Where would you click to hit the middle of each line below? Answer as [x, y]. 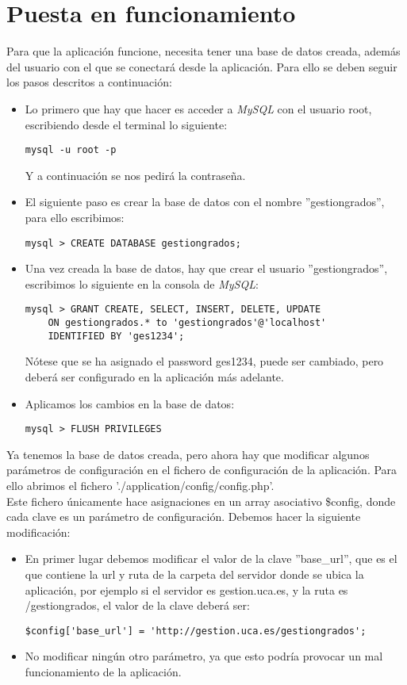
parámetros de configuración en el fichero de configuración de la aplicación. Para [202, 470]
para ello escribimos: [75, 217]
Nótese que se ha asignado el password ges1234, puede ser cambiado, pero [204, 361]
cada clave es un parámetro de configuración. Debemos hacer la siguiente [184, 517]
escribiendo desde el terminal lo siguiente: [126, 124]
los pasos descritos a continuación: [89, 82]
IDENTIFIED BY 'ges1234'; [116, 336]
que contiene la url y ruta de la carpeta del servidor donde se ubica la [194, 574]
